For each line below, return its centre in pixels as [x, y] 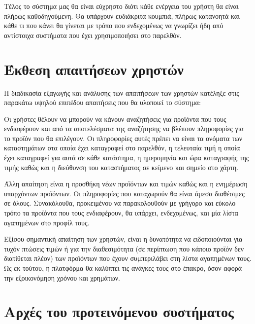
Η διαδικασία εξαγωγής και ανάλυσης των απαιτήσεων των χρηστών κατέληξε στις [122, 92]
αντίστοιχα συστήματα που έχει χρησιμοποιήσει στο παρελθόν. [93, 35]
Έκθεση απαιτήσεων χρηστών [94, 69]
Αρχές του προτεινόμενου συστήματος [119, 311]
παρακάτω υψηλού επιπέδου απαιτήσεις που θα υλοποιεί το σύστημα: [102, 102]
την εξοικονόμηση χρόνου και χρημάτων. [62, 277]
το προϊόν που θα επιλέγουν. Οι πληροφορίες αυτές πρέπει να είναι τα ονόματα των [123, 138]
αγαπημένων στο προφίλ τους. [47, 222]
